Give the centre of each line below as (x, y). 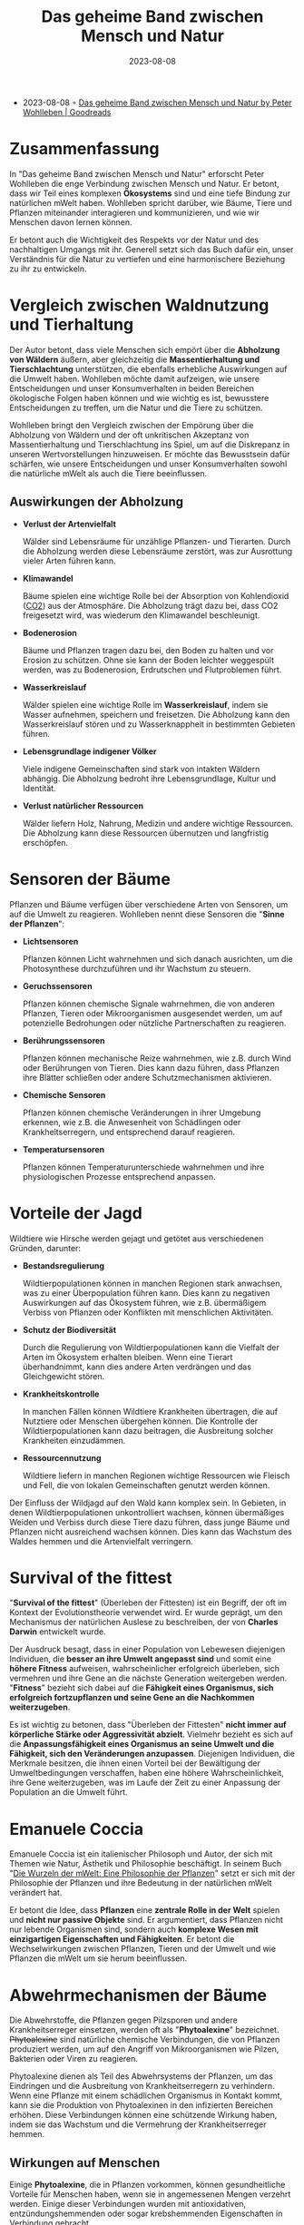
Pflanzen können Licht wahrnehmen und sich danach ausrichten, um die (157, 958)
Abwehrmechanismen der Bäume (138, 1995)
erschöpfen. (45, 842)
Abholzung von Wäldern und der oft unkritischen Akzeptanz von (129, 435)
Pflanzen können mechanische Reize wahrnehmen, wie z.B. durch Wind (157, 1058)
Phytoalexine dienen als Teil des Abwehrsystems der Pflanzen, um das (142, 2076)
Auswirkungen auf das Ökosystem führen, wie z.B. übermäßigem (144, 1302)
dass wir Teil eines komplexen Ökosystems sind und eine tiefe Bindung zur (150, 193)
